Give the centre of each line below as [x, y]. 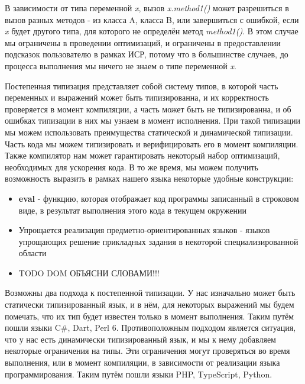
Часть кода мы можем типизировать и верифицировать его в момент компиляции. [152, 143]
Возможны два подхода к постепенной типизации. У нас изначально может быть [150, 293]
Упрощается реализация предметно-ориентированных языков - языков [144, 230]
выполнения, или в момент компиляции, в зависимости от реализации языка [142, 362]
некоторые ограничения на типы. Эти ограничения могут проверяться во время [147, 351]
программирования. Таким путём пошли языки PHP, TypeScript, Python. [139, 374]
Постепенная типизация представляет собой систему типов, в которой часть [142, 85]
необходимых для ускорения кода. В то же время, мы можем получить [132, 167]
